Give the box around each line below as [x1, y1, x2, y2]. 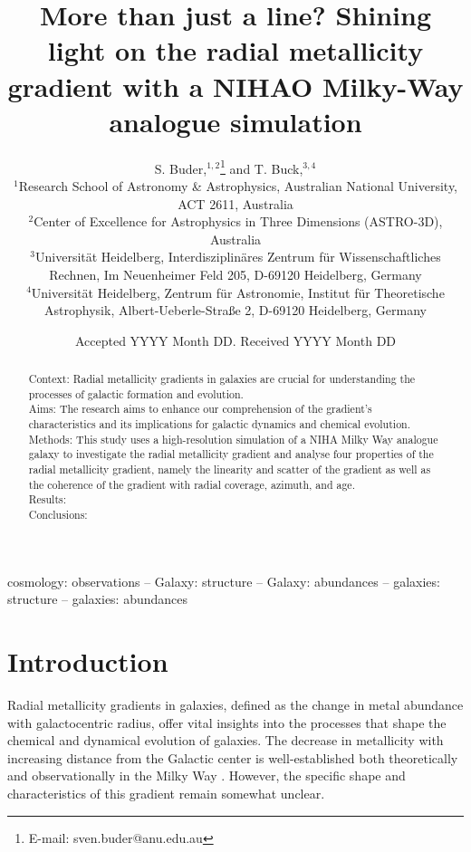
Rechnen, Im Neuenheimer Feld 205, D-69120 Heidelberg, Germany [49, 264, 422, 283]
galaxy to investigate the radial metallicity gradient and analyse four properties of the [28, 446, 434, 462]
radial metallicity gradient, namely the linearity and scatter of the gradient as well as [28, 462, 431, 477]
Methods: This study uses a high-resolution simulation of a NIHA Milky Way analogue [28, 431, 438, 446]
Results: [28, 492, 67, 507]
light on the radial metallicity [47, 32, 424, 69]
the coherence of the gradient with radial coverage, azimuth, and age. [28, 476, 355, 492]
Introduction [7, 643, 168, 680]
